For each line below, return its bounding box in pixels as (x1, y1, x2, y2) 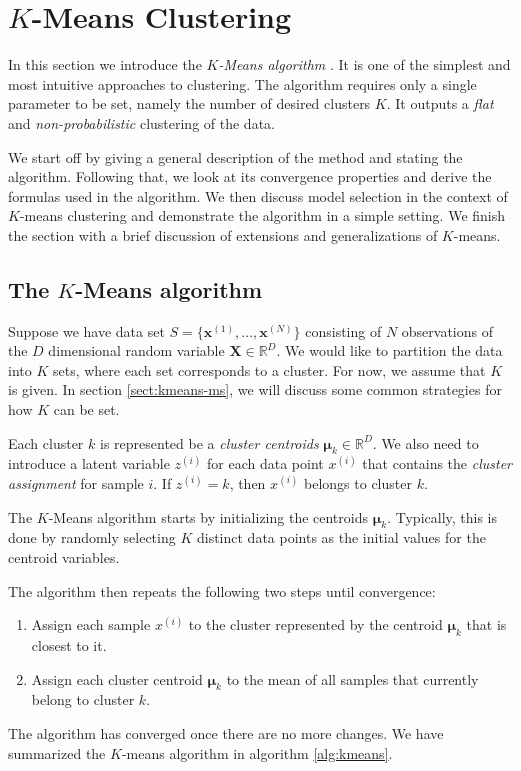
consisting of (305, 320, 382, 341)
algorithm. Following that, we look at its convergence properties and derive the (8, 166, 492, 187)
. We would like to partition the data (276, 340, 503, 361)
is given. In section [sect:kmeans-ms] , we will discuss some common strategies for (8, 379, 502, 400)
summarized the (8, 742, 106, 763)
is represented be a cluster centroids (99, 432, 319, 453)
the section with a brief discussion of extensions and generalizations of (8, 224, 438, 245)
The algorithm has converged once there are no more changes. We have (8, 722, 444, 743)
